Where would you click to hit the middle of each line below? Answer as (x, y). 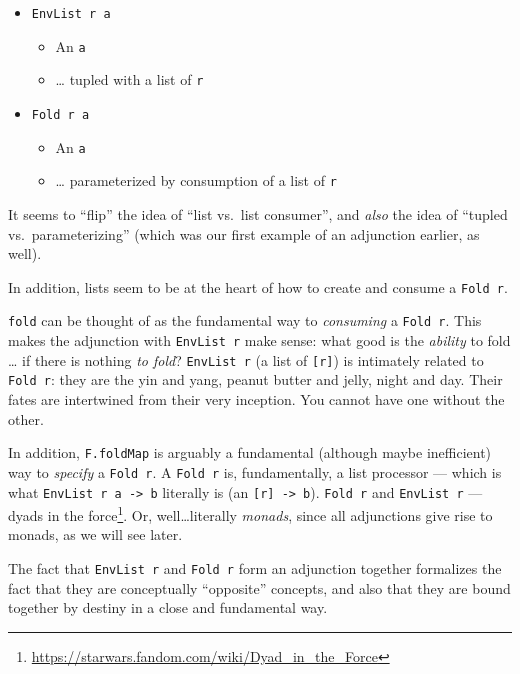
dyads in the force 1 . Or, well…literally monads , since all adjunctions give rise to (250, 513)
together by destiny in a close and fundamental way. (168, 607)
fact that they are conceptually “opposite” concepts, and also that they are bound (259, 587)
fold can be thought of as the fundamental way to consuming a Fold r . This (245, 320)
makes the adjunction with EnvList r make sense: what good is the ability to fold (259, 340)
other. (26, 418)
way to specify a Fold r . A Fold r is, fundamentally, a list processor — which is (255, 471)
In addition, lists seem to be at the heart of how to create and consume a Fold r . (258, 286)
